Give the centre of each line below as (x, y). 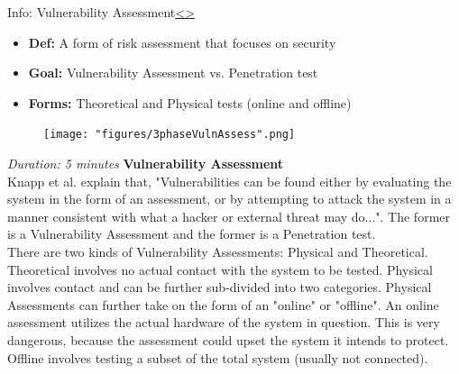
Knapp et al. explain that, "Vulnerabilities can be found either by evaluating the (229, 181)
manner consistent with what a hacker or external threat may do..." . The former (229, 216)
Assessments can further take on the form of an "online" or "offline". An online (223, 304)
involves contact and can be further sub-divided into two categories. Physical (220, 287)
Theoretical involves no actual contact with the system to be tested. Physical (220, 269)
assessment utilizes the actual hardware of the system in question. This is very (224, 322)
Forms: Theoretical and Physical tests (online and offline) (190, 102)
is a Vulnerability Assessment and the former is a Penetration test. (192, 234)
